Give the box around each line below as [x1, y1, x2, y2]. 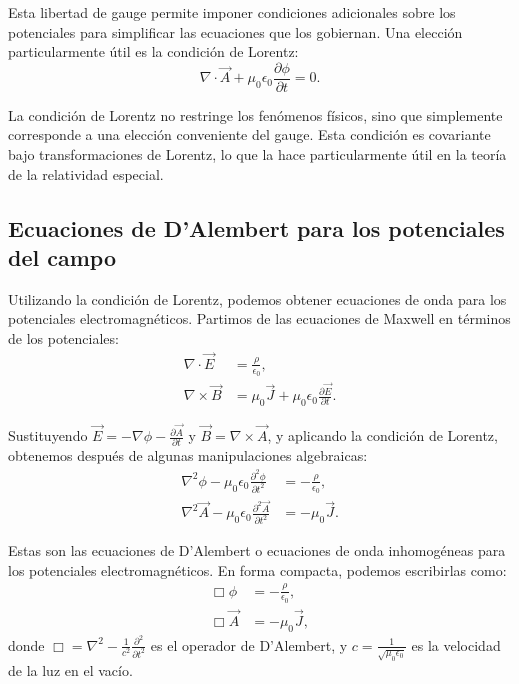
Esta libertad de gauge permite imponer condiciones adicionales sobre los [8, 2, 456, 22]
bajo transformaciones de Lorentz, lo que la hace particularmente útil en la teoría [8, 144, 507, 165]
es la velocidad [411, 634, 501, 655]
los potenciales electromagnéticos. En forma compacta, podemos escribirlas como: [8, 559, 507, 580]
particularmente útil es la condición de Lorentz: [8, 41, 299, 62]
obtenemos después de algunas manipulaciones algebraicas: [8, 445, 368, 466]
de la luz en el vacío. [8, 659, 133, 680]
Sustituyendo [8, 425, 88, 446]
